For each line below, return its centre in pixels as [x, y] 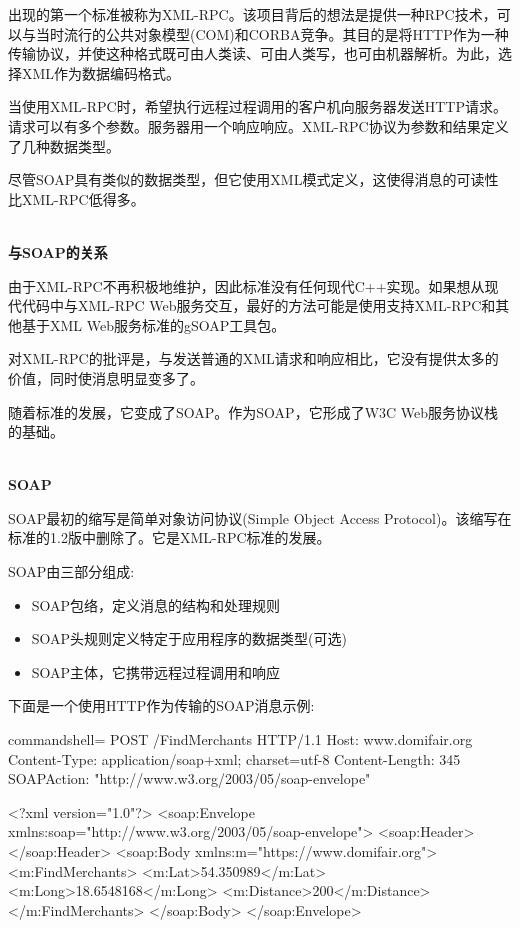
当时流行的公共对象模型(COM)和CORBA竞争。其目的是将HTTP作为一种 [272, 33]
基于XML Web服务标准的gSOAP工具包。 [153, 324]
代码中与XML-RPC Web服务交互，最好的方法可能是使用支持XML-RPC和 [258, 305]
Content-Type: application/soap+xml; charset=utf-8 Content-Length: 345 [234, 758]
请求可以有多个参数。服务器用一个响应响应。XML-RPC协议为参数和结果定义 [258, 125]
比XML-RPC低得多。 [76, 198]
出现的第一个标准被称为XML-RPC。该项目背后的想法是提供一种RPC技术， [252, 14]
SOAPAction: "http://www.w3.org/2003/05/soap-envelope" [189, 778]
